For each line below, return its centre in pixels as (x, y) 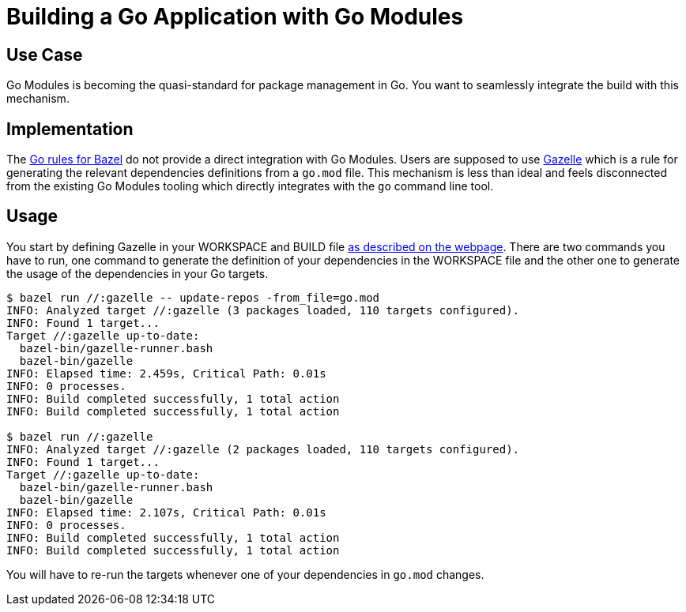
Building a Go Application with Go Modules (235, 17)
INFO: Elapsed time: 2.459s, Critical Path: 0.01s (166, 373)
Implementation (70, 129)
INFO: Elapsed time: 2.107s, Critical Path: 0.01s (166, 512)
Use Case (45, 54)
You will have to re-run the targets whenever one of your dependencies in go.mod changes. (245, 574)
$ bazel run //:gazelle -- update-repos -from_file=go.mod (193, 297)
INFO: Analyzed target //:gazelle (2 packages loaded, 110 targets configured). (263, 449)
